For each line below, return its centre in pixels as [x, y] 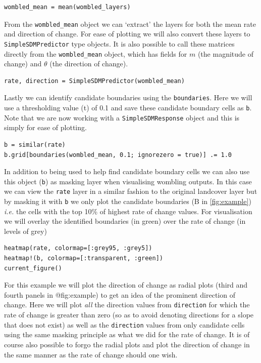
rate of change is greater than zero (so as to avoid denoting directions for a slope [129, 315]
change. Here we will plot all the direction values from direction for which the [127, 305]
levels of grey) [25, 231]
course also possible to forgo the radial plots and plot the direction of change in [127, 344]
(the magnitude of [225, 53]
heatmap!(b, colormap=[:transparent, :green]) [84, 258]
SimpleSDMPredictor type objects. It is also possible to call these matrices [119, 43]
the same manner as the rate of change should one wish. [91, 354]
